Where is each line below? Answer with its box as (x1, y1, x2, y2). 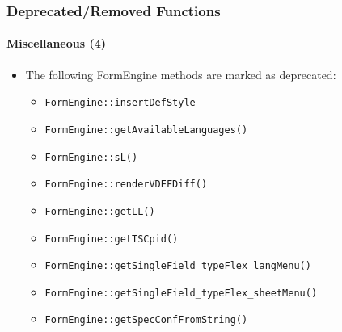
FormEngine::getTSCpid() (44, 233, 179, 245)
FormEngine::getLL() (44, 205, 155, 217)
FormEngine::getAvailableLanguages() (44, 124, 248, 136)
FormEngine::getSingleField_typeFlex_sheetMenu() (44, 287, 318, 299)
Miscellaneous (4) (6, 35, 107, 52)
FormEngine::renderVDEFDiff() (44, 179, 208, 191)
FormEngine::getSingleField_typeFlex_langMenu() (44, 260, 311, 272)
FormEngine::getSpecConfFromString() (44, 314, 248, 326)
